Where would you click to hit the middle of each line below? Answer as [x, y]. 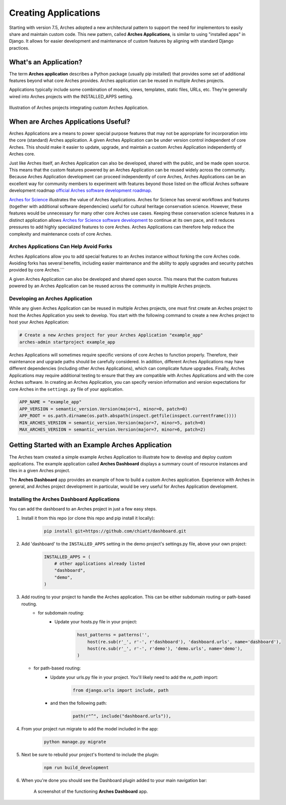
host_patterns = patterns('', [113, 635]
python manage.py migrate [75, 742]
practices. [19, 48]
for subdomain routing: [61, 613]
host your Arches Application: [39, 322]
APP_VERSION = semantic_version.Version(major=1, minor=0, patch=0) [104, 409]
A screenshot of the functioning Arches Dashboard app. [91, 792]
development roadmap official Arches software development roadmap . [80, 190]
